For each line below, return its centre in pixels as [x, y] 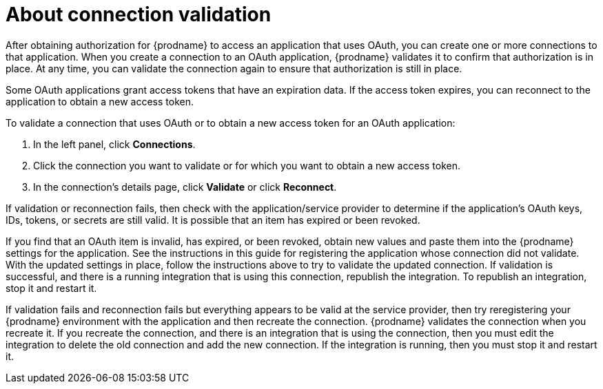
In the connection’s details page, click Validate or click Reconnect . [185, 187]
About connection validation [139, 14]
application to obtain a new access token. [100, 101]
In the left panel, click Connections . [114, 144]
